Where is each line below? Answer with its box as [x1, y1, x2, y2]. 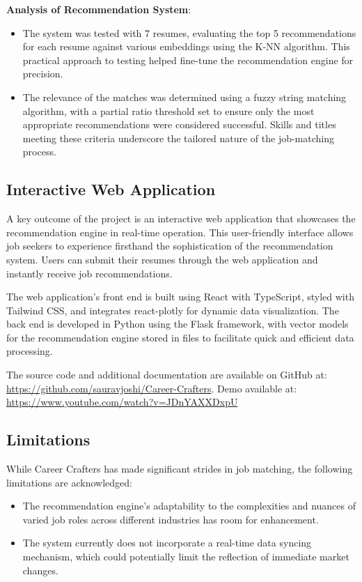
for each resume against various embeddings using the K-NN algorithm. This [22, 39, 350, 54]
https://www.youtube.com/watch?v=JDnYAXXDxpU [6, 395, 238, 409]
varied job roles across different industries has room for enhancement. [22, 512, 319, 526]
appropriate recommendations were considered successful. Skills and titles [22, 117, 336, 132]
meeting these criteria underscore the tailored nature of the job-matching [22, 130, 335, 145]
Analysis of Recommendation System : [6, 2, 191, 16]
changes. [22, 562, 58, 577]
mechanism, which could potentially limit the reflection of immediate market [22, 549, 349, 564]
